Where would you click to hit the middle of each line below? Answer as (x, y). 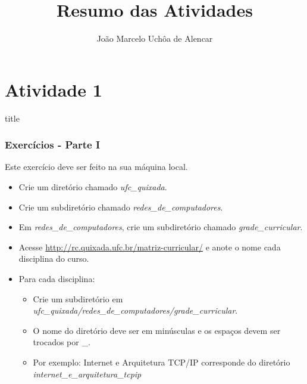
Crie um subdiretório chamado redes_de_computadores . (121, 207)
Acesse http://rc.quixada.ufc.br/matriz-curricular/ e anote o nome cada (150, 247)
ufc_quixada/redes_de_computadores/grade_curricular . (135, 310)
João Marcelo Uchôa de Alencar (155, 38)
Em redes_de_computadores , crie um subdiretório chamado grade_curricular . (161, 227)
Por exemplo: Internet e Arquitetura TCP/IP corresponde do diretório (162, 362)
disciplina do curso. (54, 258)
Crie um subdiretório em (78, 298)
